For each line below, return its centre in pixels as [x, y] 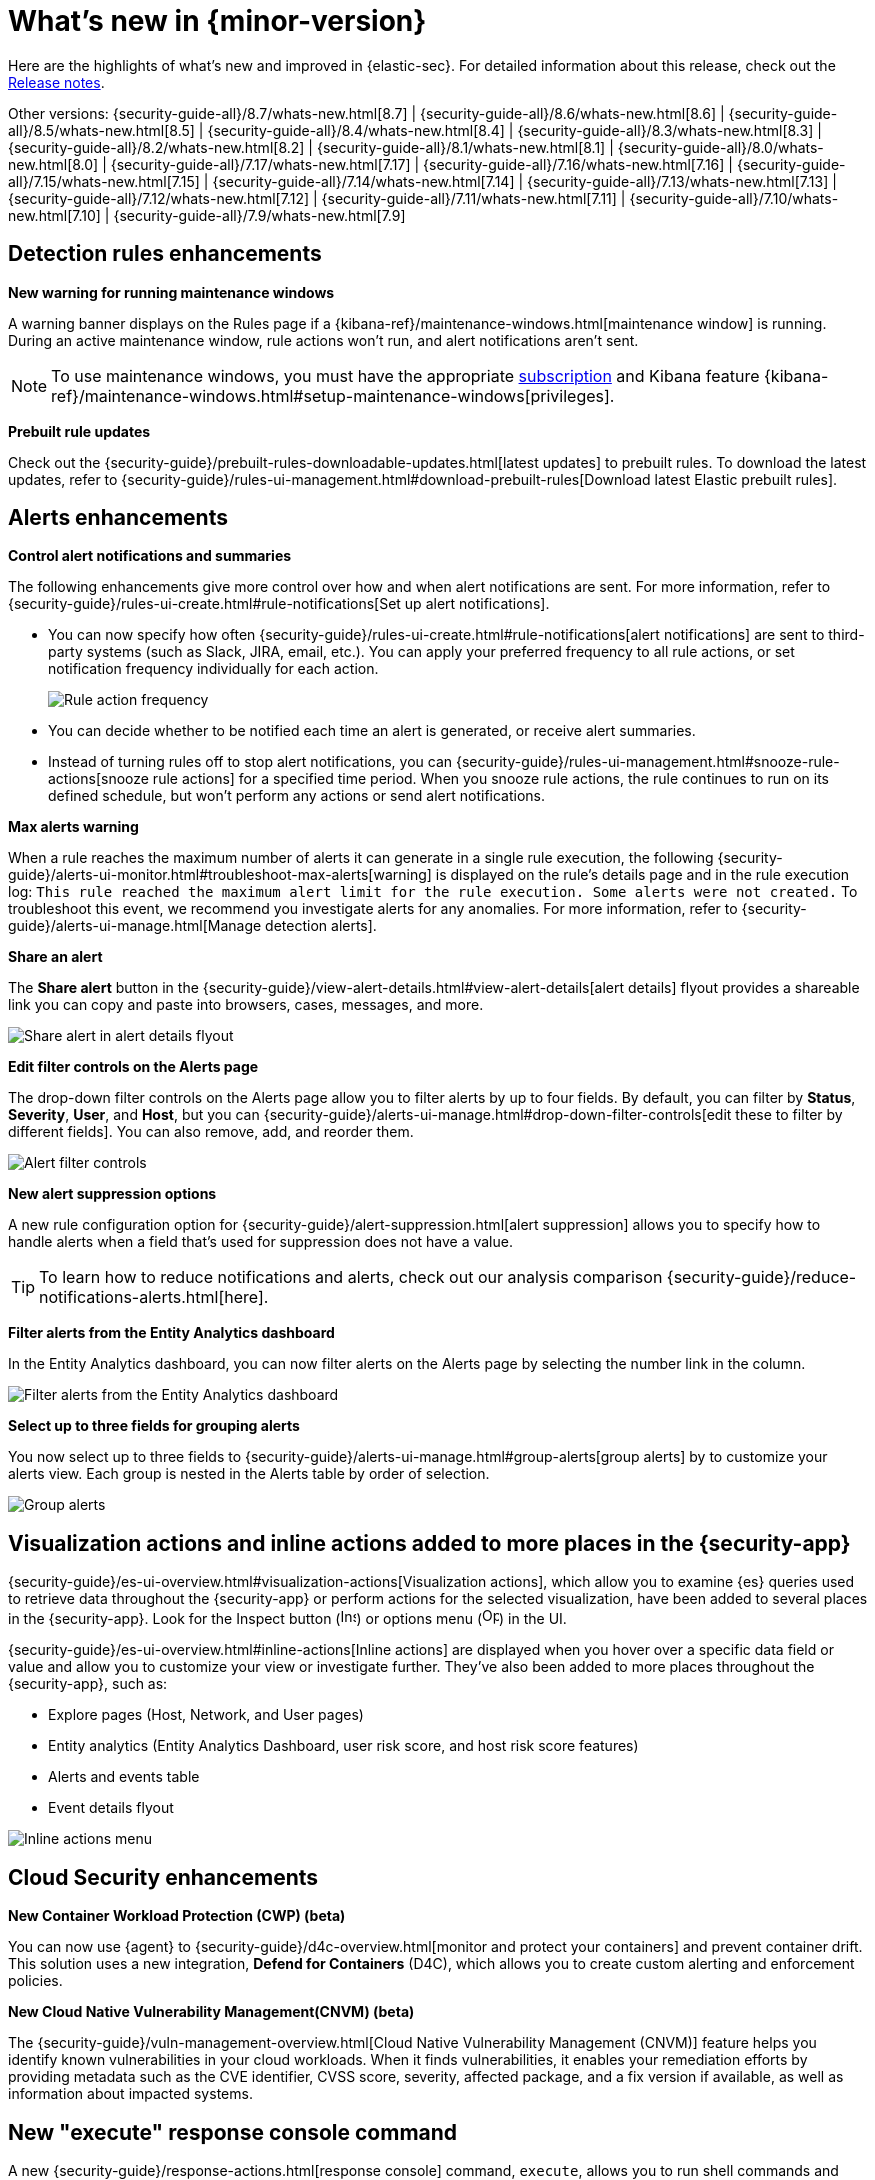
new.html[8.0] [53, 164]
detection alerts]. [321, 926]
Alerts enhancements [118, 518]
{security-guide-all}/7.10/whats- [734, 198]
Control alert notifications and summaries [150, 556]
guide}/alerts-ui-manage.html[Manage [135, 926]
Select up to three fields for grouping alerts [154, 1426]
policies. [35, 1981]
